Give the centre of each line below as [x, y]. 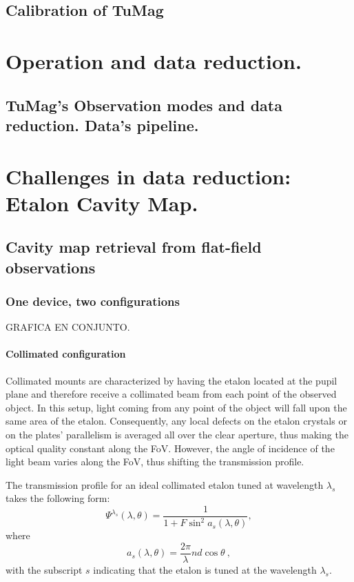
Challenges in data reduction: [148, 176]
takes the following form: [58, 498]
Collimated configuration [66, 354]
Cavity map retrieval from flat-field [134, 247]
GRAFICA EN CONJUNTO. [68, 327]
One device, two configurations [93, 301]
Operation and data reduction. [154, 60]
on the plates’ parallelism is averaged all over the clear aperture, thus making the [177, 435]
